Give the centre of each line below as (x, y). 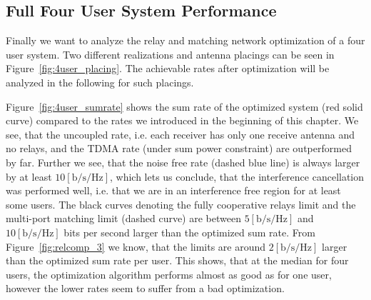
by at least (29, 176)
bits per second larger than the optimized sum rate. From (189, 232)
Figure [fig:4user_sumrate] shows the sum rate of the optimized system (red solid (184, 106)
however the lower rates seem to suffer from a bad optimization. (145, 288)
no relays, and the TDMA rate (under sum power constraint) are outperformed (179, 148)
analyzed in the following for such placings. (100, 82)
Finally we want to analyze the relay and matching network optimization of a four (185, 40)
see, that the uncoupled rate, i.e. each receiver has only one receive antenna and (181, 134)
